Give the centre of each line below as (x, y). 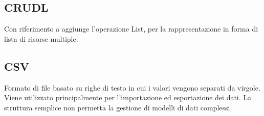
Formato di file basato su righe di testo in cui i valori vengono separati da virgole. (132, 87)
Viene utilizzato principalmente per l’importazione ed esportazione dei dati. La (128, 97)
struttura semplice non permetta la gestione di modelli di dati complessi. (118, 107)
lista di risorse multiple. (41, 38)
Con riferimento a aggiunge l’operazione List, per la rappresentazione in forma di (131, 29)
